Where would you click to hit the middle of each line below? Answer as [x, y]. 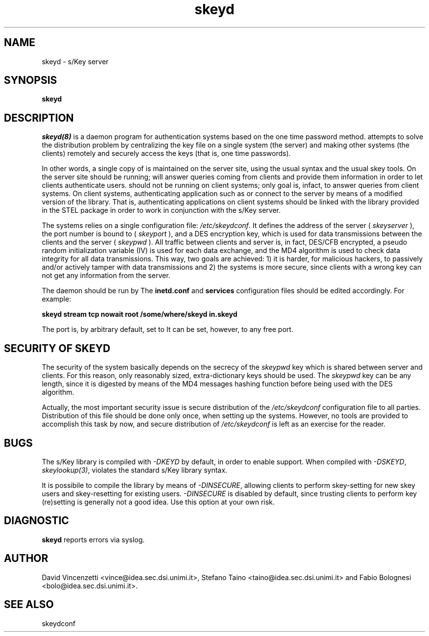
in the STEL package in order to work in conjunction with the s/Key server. [161, 210]
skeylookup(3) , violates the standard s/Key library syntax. [134, 470]
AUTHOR [26, 559]
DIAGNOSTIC [36, 521]
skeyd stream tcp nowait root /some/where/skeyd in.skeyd [140, 314]
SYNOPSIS [31, 80]
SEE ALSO [29, 605]
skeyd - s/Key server [75, 61]
